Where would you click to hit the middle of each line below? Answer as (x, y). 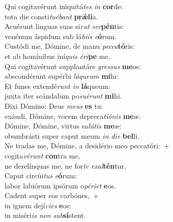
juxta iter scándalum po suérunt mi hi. (63, 96)
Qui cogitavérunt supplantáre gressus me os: (73, 66)
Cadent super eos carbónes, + (52, 195)
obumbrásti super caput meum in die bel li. (72, 135)
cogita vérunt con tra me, (42, 155)
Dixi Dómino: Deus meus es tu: (54, 105)
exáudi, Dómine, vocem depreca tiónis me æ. (73, 116)
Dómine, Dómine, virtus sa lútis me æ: (63, 126)
